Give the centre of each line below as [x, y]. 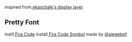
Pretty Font [22, 22]
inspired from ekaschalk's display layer [44, 7]
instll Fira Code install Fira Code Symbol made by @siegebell [66, 34]
